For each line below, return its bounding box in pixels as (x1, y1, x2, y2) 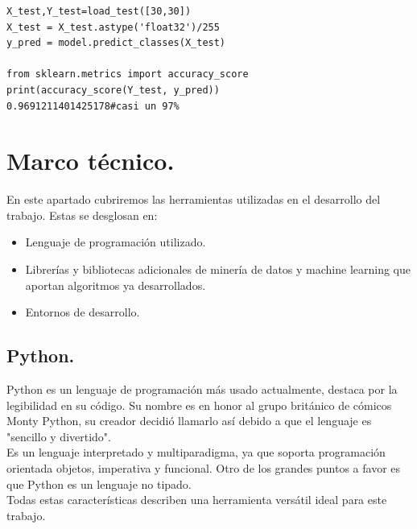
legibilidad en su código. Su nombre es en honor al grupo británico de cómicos (6, 396, 392, 413)
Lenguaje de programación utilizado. (25, 234, 206, 250)
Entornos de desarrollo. (25, 304, 140, 320)
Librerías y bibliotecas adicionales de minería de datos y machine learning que (25, 261, 411, 278)
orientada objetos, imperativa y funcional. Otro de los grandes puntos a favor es (6, 460, 401, 477)
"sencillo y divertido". (6, 428, 111, 444)
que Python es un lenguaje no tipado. (6, 475, 192, 492)
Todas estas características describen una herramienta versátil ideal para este (6, 491, 387, 508)
